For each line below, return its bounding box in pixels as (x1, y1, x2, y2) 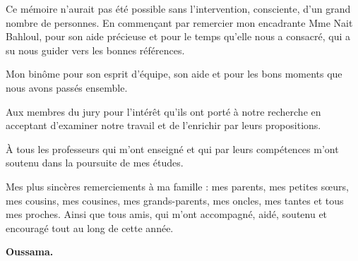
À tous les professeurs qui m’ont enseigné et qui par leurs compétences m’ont (6, 141, 339, 156)
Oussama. (6, 244, 54, 259)
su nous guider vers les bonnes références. (6, 42, 185, 57)
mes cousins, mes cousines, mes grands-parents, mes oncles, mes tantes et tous (6, 193, 344, 207)
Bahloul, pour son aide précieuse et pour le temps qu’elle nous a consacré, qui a (6, 29, 350, 44)
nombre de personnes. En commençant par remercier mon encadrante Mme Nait (6, 15, 353, 30)
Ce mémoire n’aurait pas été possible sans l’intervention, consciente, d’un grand (6, 1, 351, 16)
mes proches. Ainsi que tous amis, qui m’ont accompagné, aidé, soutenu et (6, 207, 328, 221)
